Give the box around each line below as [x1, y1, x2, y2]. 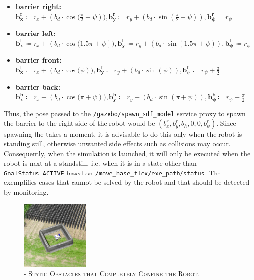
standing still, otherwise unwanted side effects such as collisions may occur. [4, 139, 231, 148]
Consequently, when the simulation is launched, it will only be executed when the [4, 148, 251, 158]
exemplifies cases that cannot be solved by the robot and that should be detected [4, 177, 250, 187]
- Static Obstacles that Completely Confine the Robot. [24, 268, 200, 279]
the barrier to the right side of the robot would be [4, 118, 155, 128]
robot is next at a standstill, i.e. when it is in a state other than [4, 158, 197, 168]
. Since [216, 118, 236, 128]
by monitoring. [4, 187, 49, 197]
